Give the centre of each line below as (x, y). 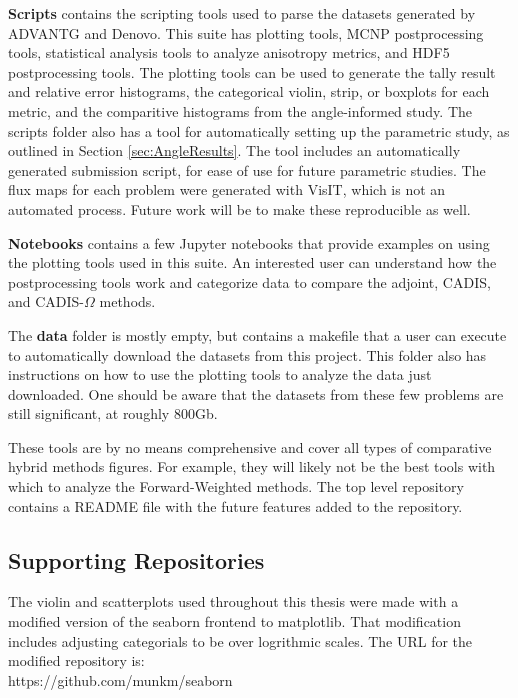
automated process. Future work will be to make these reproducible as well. (239, 208)
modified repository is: (76, 660)
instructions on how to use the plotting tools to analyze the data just (220, 374)
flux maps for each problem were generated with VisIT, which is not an (227, 189)
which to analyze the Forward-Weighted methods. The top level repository (236, 486)
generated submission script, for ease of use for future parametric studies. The (247, 169)
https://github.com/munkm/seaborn (120, 679)
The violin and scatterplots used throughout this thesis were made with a (233, 601)
